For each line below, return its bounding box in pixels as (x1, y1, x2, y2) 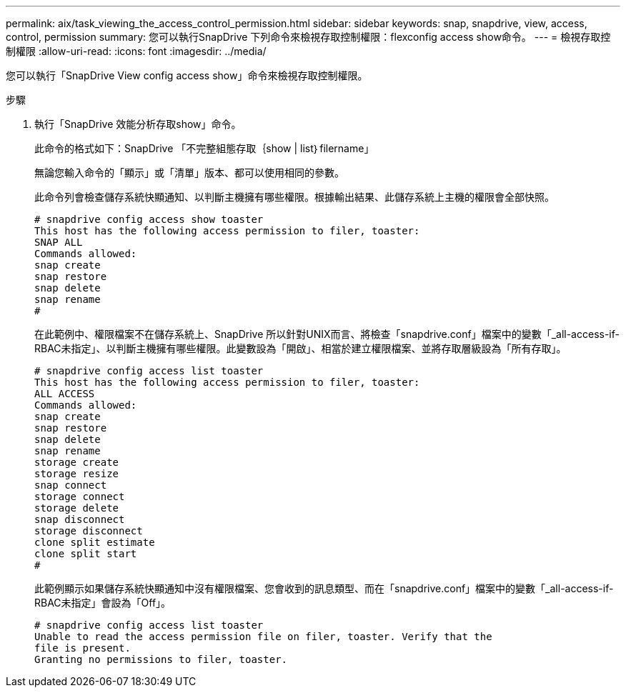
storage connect (34, 491, 125, 502)
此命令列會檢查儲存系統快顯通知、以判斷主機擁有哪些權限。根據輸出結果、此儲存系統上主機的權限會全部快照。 (34, 191, 555, 203)
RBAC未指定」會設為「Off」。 (34, 597, 172, 609)
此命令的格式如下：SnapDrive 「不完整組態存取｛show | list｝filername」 (34, 142, 374, 154)
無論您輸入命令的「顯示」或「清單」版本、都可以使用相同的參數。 (34, 166, 344, 179)
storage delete (34, 502, 119, 514)
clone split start (34, 548, 137, 559)
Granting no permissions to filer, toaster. (34, 654, 288, 665)
